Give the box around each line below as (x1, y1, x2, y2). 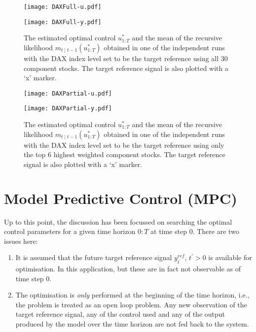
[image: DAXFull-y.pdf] (24, 18, 102, 26)
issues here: (4, 235, 38, 246)
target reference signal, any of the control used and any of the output (15, 309, 225, 319)
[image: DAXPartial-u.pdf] (24, 90, 112, 97)
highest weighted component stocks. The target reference (53, 149, 225, 160)
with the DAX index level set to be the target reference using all (24, 53, 219, 63)
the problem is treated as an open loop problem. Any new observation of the (15, 299, 247, 309)
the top (24, 149, 46, 160)
